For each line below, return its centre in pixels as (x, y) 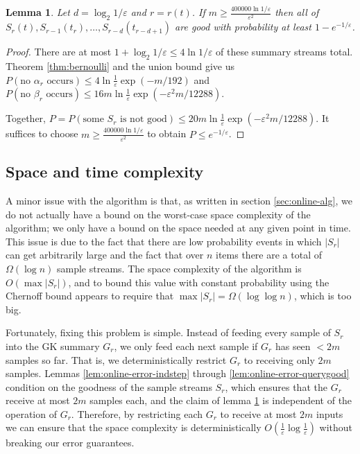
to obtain (167, 133)
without (336, 427)
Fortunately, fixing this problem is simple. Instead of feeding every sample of (168, 332)
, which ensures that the (276, 386)
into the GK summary (53, 346)
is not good (144, 120)
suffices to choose (42, 133)
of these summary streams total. (284, 52)
